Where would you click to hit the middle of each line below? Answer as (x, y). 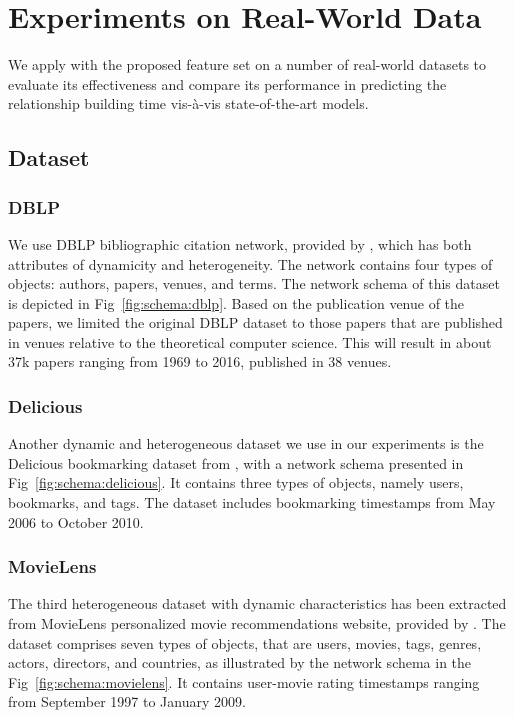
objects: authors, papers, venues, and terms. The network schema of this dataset (254, 283)
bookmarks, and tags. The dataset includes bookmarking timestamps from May (252, 502)
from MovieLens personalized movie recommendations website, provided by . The (257, 623)
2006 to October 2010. (76, 521)
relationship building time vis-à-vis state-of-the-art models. (188, 103)
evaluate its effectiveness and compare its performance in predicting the (227, 83)
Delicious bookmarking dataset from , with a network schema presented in (236, 462)
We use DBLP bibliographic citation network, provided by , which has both (240, 243)
